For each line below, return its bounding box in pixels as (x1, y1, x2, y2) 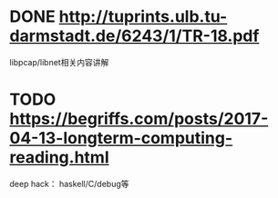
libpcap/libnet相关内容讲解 (9, 56, 109, 67)
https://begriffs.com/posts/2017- (9, 109, 269, 129)
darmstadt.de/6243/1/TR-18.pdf (9, 25, 260, 46)
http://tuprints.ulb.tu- (58, 6, 228, 27)
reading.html (9, 147, 109, 168)
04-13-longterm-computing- (9, 128, 233, 149)
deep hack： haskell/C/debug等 (9, 178, 129, 189)
